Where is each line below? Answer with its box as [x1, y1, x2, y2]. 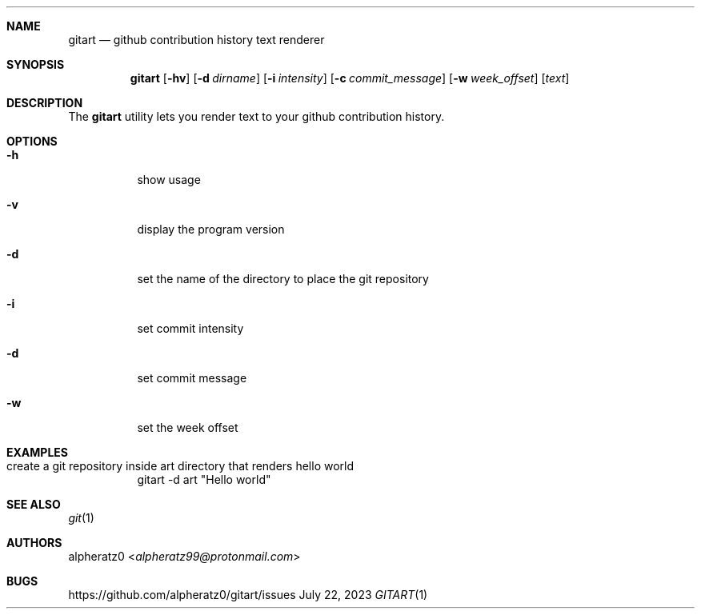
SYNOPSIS [6, 58, 65, 71]
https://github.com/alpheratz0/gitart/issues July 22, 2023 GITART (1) [68, 588, 428, 601]
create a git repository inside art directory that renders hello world [6, 459, 355, 473]
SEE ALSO [6, 497, 61, 511]
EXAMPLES [6, 445, 68, 459]
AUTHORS [6, 536, 62, 549]
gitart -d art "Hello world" [137, 473, 271, 486]
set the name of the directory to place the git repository [137, 272, 429, 286]
